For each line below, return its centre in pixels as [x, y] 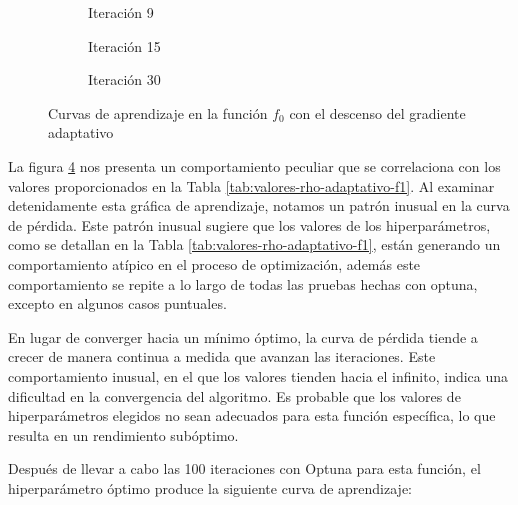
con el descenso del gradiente [377, 112]
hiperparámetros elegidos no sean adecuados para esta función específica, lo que [252, 415]
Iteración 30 [124, 79]
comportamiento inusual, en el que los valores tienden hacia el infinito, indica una [258, 375]
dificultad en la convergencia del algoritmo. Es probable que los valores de [234, 395]
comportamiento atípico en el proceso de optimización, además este [214, 263]
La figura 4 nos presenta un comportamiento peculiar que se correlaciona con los [254, 165]
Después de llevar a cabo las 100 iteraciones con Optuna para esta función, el [244, 468]
